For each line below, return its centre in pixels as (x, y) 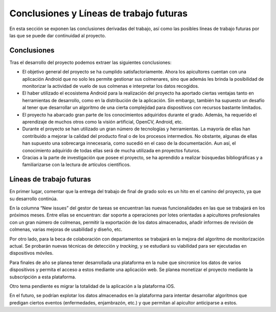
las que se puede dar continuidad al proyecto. (58, 35)
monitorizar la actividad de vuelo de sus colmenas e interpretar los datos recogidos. (111, 86)
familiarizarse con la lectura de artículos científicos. (77, 165)
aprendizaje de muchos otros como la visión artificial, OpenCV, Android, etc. (102, 122)
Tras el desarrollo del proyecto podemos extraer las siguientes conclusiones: (90, 62)
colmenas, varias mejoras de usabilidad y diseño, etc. (66, 229)
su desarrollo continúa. (34, 199)
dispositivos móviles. (31, 253)
